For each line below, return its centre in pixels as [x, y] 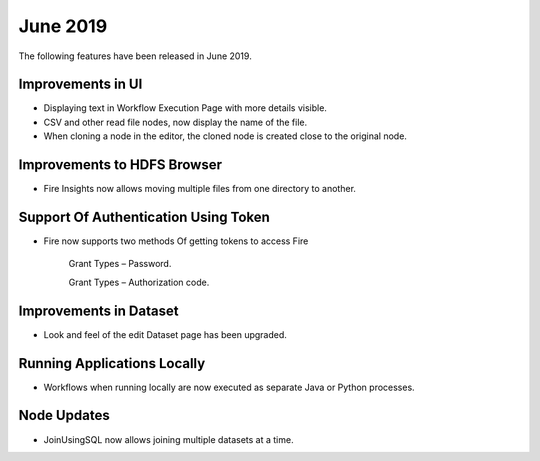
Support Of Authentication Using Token [144, 216]
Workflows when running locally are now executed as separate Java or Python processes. [229, 387]
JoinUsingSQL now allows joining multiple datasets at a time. [168, 439]
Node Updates [64, 415]
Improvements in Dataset [98, 310]
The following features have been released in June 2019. [135, 56]
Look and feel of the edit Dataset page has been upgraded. [165, 334]
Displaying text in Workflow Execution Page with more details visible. [185, 108]
